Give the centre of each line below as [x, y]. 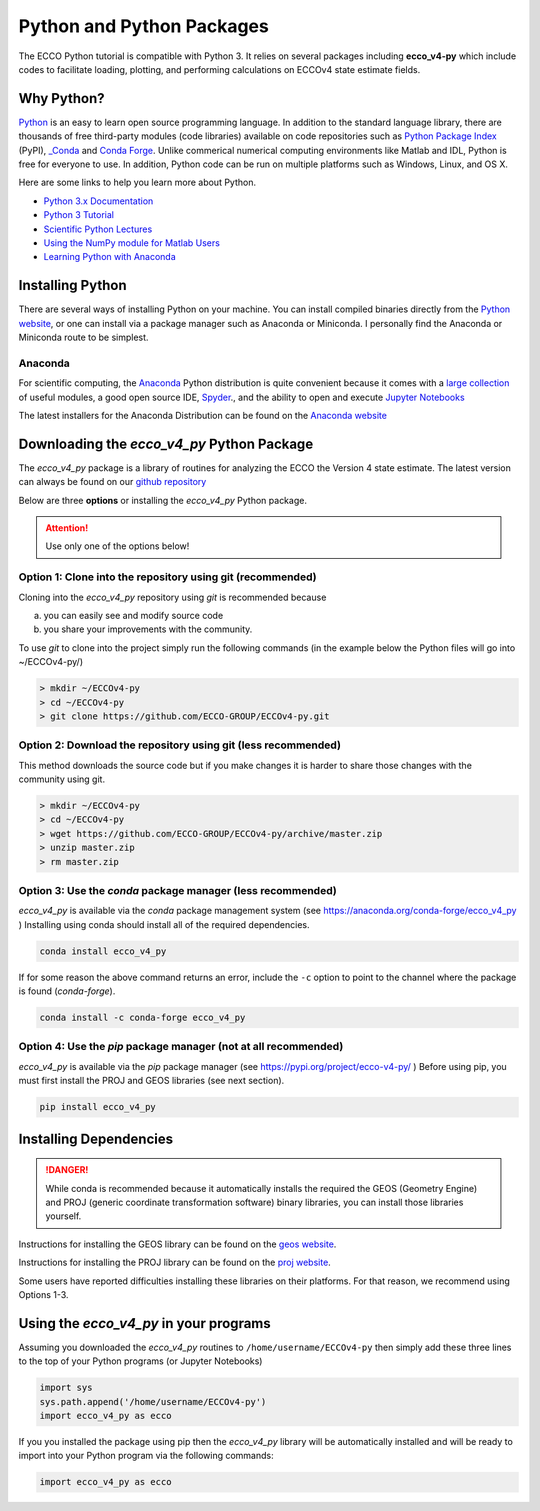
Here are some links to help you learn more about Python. [137, 182]
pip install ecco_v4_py [98, 1107]
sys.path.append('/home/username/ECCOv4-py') [153, 1401]
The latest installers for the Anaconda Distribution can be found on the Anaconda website [202, 415]
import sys [66, 1388]
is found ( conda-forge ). [67, 991]
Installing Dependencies [96, 1138]
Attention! [67, 528]
